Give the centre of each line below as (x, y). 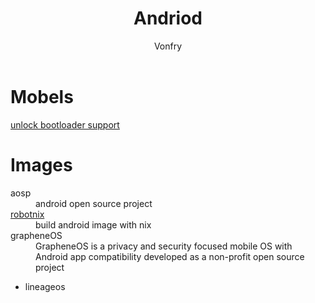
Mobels (42, 96)
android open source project (94, 203)
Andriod (168, 18)
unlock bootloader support (65, 124)
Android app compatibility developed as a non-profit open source (170, 256)
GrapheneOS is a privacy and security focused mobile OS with (164, 246)
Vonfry (168, 46)
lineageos (45, 286)
